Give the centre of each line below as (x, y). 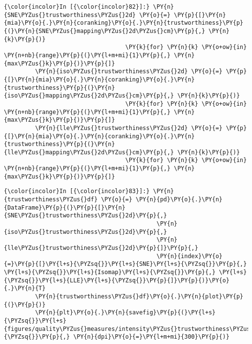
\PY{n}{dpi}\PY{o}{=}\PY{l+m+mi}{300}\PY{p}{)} (151, 337)
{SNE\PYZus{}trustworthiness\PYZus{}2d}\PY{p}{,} (86, 216)
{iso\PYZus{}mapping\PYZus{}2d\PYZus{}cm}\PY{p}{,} (89, 96)
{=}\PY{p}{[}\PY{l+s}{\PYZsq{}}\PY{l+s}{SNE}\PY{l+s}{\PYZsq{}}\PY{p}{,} (126, 264)
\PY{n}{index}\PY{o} (190, 256)
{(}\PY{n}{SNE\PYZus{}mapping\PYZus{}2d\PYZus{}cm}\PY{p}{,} (105, 31)
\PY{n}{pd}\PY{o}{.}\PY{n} (179, 200)
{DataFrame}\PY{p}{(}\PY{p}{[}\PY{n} (65, 207)
